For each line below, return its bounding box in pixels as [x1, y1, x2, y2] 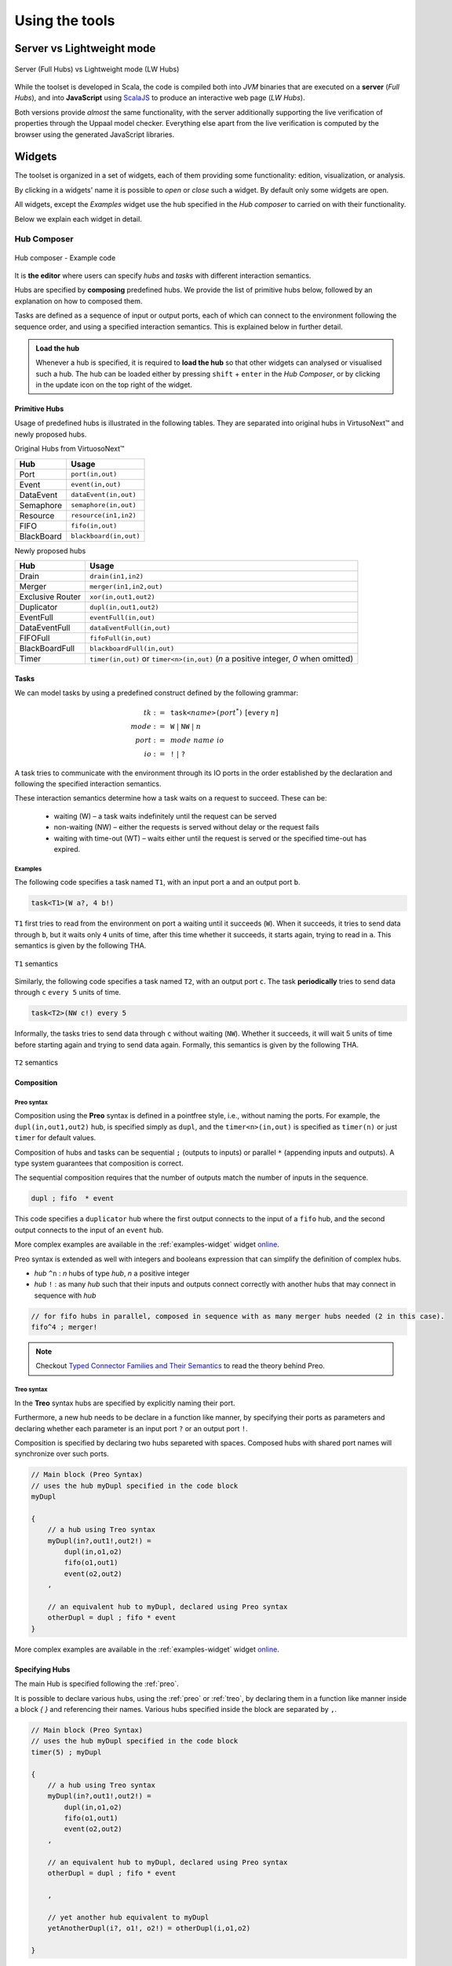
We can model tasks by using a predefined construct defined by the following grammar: [14, 688, 298, 698]
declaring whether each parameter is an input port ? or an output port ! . [14, 1423, 248, 1433]
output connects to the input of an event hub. [14, 1225, 164, 1235]
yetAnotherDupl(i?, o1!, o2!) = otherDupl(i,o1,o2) [47, 1924, 251, 1932]
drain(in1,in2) [89, 572, 144, 580]
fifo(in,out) [71, 521, 118, 530]
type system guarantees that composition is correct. [14, 1158, 184, 1168]
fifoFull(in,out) [89, 634, 152, 642]
